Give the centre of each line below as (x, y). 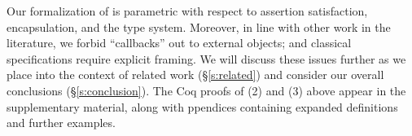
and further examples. (61, 123)
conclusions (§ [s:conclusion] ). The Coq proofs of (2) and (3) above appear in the (206, 90)
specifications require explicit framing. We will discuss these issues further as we (206, 58)
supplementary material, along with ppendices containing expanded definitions (202, 106)
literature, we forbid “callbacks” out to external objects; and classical (179, 43)
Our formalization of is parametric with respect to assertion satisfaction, (187, 11)
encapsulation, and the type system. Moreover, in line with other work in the (199, 26)
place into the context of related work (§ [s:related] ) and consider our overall (195, 75)
